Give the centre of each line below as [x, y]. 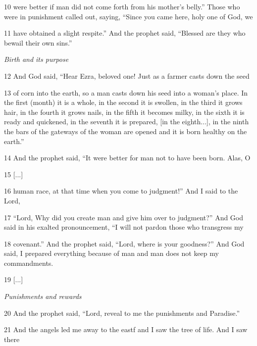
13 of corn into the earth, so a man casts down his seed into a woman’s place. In [126, 92]
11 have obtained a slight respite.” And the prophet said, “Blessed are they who [125, 33]
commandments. [29, 263]
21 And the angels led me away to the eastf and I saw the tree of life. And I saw [126, 329]
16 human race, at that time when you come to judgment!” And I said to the [121, 191]
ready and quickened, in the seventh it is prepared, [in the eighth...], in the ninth [127, 122]
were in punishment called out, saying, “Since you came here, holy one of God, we [128, 16]
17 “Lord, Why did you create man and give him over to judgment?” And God [124, 217]
